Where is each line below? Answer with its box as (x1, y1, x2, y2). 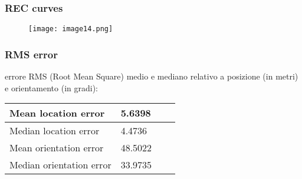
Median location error (9, 124, 100, 138)
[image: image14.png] (28, 25, 113, 34)
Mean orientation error (9, 141, 104, 155)
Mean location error (9, 106, 105, 120)
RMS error (5, 47, 58, 61)
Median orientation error (9, 158, 111, 172)
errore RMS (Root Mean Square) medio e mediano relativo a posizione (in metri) (5, 70, 298, 82)
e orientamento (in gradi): (5, 81, 98, 94)
